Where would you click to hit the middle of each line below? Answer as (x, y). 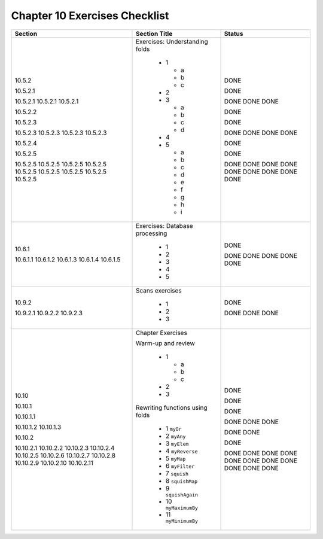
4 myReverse (182, 450)
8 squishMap (182, 480)
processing (151, 233)
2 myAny (176, 436)
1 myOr (173, 428)
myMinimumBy (182, 521)
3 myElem (177, 443)
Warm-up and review (165, 343)
